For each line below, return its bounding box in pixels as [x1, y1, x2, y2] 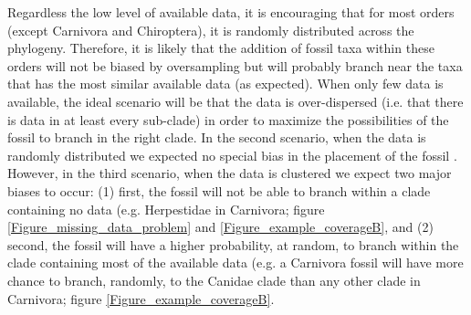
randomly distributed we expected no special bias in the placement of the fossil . [7, 145, 457, 164]
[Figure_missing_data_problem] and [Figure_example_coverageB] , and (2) [7, 217, 434, 236]
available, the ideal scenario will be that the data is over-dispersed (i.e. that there [7, 91, 464, 110]
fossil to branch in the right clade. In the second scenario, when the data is [7, 128, 426, 147]
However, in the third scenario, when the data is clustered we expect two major [7, 163, 452, 183]
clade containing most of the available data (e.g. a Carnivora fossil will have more [7, 253, 464, 272]
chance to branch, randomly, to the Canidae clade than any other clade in [7, 270, 421, 289]
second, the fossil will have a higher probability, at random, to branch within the [7, 235, 459, 254]
